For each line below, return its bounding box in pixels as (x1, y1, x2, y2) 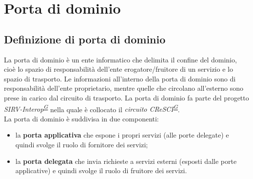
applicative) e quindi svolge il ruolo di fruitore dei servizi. (15, 165, 187, 176)
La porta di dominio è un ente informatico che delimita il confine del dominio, (4, 54, 237, 64)
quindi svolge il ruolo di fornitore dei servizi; (15, 139, 148, 149)
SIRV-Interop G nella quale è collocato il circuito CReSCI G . (4, 102, 180, 114)
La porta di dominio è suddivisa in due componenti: (4, 113, 159, 123)
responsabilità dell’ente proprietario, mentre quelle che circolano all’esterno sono (4, 83, 243, 93)
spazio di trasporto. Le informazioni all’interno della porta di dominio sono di (4, 73, 236, 83)
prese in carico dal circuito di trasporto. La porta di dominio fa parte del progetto (4, 92, 249, 102)
